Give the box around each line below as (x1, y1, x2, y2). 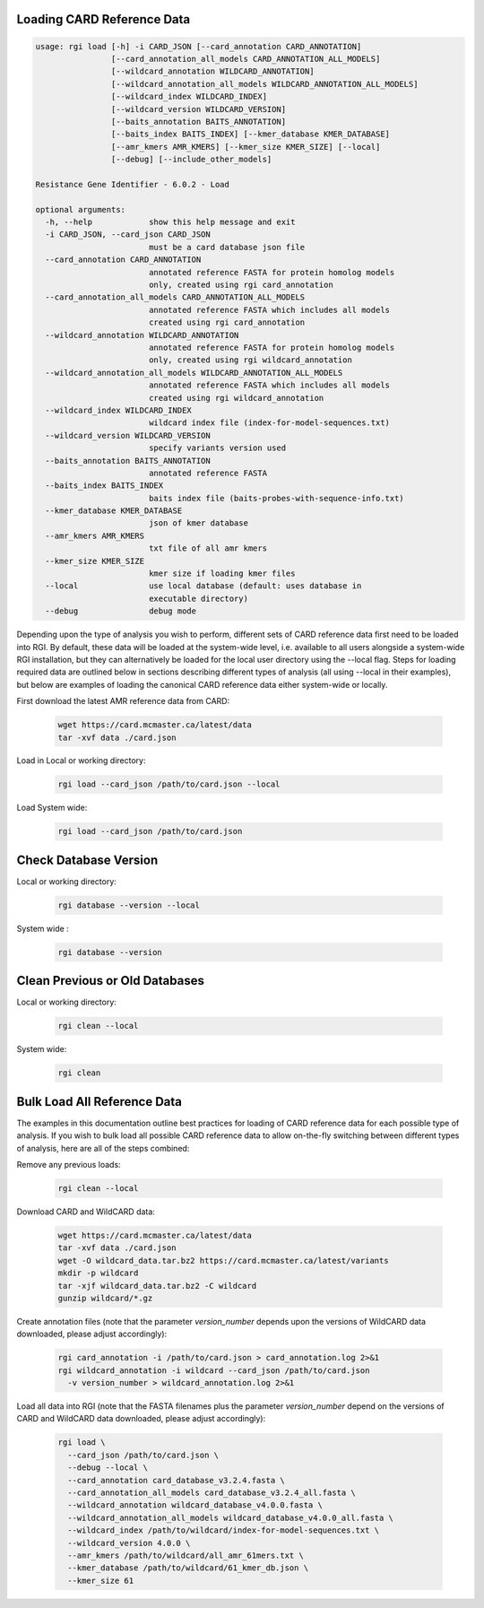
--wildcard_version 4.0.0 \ (67, 1538, 191, 1548)
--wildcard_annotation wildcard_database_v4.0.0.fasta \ (67, 1500, 323, 1510)
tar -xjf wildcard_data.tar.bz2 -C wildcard (57, 1281, 257, 1291)
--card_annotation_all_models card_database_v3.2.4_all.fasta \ (67, 1487, 356, 1498)
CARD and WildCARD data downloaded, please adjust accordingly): (16, 1413, 266, 1424)
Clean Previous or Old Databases (16, 973, 205, 988)
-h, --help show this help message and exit (45, 217, 296, 228)
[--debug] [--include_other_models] (110, 154, 272, 165)
